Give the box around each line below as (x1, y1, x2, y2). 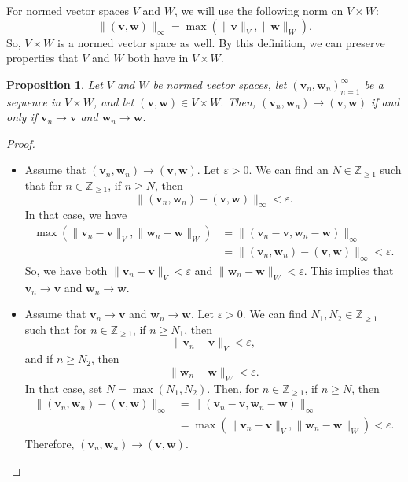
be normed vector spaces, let (153, 76, 287, 92)
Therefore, (24, 436, 75, 452)
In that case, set (24, 380, 103, 396)
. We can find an (248, 161, 329, 178)
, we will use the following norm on (174, 2, 344, 18)
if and (370, 93, 399, 109)
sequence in (6, 93, 61, 109)
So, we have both (24, 261, 108, 278)
